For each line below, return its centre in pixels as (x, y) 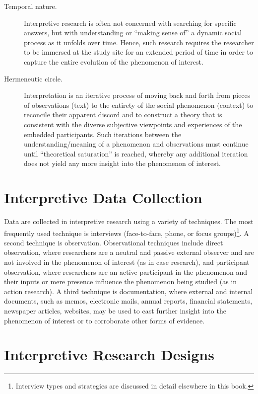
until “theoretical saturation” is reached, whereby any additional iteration (136, 153)
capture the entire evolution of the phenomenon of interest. (114, 61)
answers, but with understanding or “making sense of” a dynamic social (133, 33)
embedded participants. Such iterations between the (103, 134)
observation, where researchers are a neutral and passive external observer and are (129, 252)
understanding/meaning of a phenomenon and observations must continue (136, 144)
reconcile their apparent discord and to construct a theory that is (123, 115)
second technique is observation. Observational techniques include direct (114, 242)
